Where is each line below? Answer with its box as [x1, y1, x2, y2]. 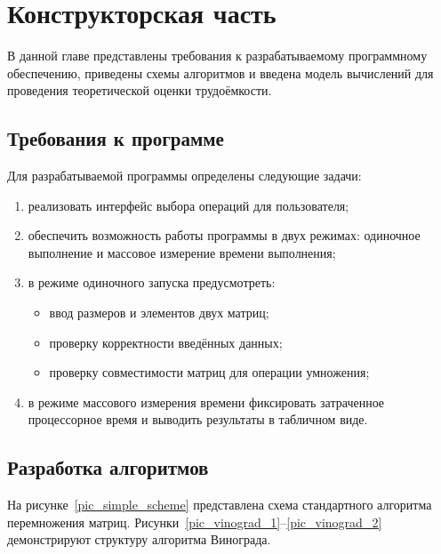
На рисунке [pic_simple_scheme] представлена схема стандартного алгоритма [7, 495, 432, 514]
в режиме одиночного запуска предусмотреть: [28, 273, 276, 292]
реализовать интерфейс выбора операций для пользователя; [28, 196, 349, 214]
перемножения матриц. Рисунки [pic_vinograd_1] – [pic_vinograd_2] [7, 512, 382, 531]
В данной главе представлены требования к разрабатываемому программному [7, 46, 428, 65]
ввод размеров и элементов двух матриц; [49, 303, 269, 322]
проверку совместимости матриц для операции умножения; [49, 363, 370, 381]
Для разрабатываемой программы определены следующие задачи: [7, 166, 362, 185]
